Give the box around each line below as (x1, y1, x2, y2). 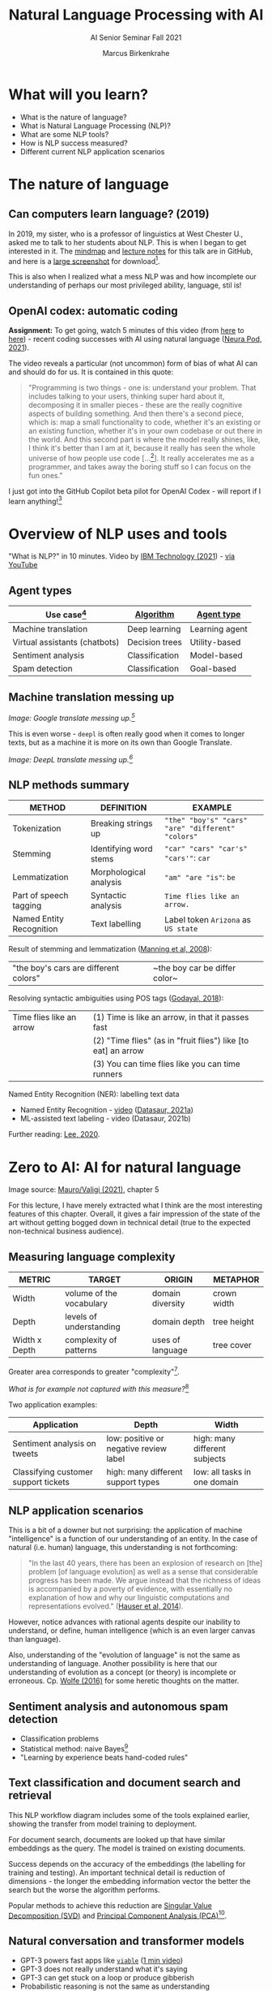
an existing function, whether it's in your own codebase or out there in (28, 426, 263, 436)
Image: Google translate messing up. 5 (8, 712, 135, 723)
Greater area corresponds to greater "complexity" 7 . (8, 1366, 181, 1376)
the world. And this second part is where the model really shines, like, (28, 434, 261, 444)
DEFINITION (100, 802, 147, 814)
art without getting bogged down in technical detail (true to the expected (8, 1218, 251, 1228)
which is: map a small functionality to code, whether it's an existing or (28, 417, 261, 427)
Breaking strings (90, 818, 153, 829)
